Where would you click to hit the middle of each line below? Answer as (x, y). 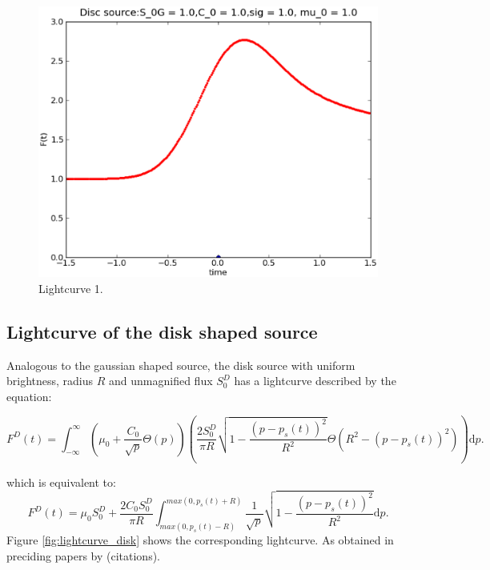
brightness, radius (50, 381)
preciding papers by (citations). (83, 555)
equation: (29, 396)
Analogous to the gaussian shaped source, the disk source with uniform (181, 365)
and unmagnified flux (161, 381)
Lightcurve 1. (71, 288)
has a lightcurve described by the (315, 381)
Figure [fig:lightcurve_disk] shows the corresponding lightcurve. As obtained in (200, 540)
